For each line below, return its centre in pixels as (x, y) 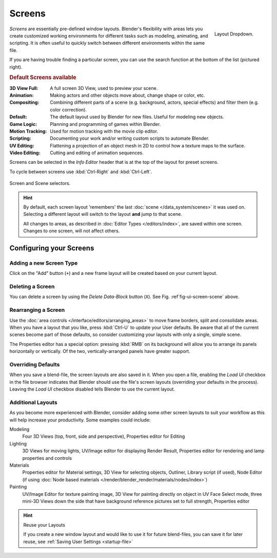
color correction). (68, 109)
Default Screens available (43, 78)
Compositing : (24, 102)
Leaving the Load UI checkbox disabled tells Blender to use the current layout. (92, 389)
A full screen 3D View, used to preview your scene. (104, 88)
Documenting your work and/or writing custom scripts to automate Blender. (130, 138)
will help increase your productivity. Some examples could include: (80, 420)
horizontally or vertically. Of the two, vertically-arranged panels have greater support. (100, 351)
